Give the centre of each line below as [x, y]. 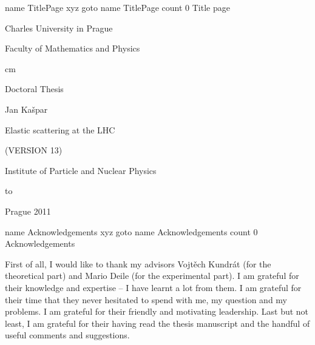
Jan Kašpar [26, 109]
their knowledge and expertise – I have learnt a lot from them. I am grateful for [153, 287]
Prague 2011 [28, 211]
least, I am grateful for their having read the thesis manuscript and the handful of [157, 323]
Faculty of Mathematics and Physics [73, 48]
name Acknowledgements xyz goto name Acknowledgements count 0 [131, 231]
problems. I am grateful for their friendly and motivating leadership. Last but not [157, 311]
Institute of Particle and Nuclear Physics [81, 170]
